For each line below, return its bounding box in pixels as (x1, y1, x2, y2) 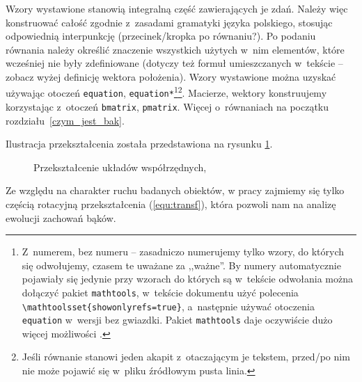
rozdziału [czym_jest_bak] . (6, 113, 125, 127)
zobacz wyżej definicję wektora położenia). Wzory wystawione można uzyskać (6, 69, 336, 83)
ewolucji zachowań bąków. (6, 210, 116, 225)
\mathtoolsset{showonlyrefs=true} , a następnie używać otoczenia (22, 299, 315, 313)
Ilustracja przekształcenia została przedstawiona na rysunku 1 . (6, 136, 273, 151)
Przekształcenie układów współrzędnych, (33, 159, 207, 174)
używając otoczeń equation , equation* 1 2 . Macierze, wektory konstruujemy (6, 83, 327, 100)
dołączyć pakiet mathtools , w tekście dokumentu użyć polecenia (22, 285, 299, 299)
